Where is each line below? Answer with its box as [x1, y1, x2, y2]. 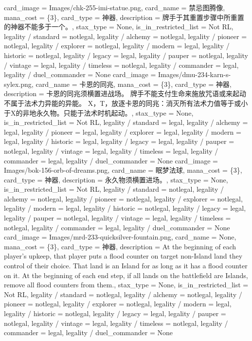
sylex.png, [4, 79, 34, 89]
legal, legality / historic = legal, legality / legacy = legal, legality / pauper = [4, 136, 234, 146]
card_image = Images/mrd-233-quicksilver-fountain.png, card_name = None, [4, 232, 236, 242]
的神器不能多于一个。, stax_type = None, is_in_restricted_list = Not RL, [4, 21, 234, 32]
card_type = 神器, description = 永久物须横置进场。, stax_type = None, [4, 174, 228, 184]
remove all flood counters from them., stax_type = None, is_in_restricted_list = [4, 280, 249, 290]
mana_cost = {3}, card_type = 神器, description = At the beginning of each [4, 241, 236, 251]
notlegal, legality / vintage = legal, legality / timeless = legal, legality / [4, 145, 218, 156]
